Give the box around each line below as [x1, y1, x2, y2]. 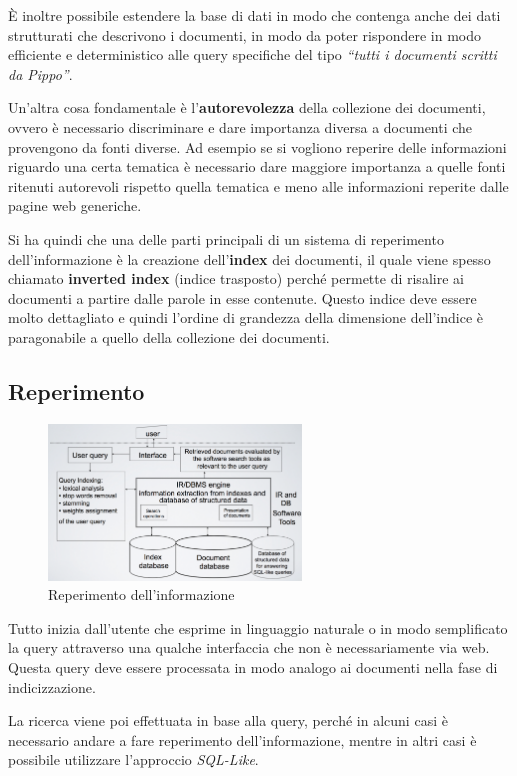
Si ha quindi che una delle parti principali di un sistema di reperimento [8, 228, 444, 249]
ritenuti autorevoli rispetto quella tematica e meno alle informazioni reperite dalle [8, 175, 509, 196]
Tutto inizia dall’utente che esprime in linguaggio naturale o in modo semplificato [8, 617, 508, 638]
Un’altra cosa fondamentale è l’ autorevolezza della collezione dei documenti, [8, 97, 486, 118]
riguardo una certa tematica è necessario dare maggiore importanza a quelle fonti [8, 156, 506, 177]
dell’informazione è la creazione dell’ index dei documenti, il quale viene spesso [8, 248, 491, 269]
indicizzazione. [8, 676, 96, 697]
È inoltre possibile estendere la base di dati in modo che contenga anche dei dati [8, 5, 501, 25]
